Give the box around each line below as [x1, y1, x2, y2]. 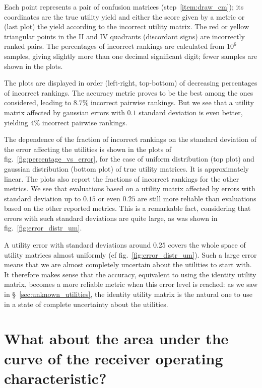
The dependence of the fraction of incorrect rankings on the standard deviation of [4, 134, 256, 144]
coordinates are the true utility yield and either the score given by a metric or [4, 11, 245, 22]
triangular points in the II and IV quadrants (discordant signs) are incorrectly [4, 31, 245, 41]
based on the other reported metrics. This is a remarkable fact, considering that [4, 203, 251, 213]
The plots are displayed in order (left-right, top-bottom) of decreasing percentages [4, 77, 257, 88]
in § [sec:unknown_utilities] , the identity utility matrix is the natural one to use [4, 289, 252, 299]
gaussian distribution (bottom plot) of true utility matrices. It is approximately [4, 163, 249, 174]
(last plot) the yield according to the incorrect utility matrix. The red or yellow [4, 21, 249, 32]
